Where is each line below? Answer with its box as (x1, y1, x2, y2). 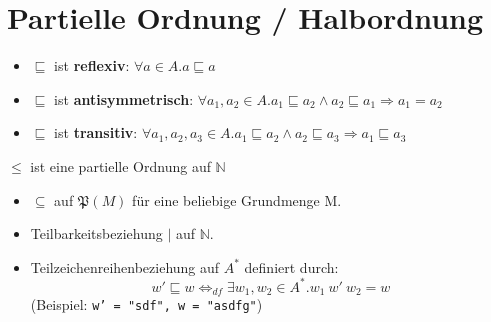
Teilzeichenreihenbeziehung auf (30, 256, 220, 277)
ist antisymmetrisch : (54, 88, 194, 109)
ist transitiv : (54, 122, 138, 143)
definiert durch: (244, 256, 339, 277)
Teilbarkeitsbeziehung (30, 223, 163, 244)
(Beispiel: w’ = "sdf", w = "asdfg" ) (30, 294, 263, 315)
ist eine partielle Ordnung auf (30, 155, 211, 176)
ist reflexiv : (54, 55, 130, 76)
